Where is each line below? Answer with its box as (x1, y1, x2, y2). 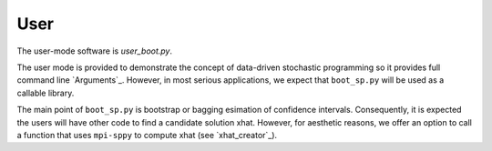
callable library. (16, 87, 75, 98)
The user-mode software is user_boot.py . (16, 45, 173, 56)
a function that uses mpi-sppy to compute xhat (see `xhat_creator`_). (16, 129, 278, 140)
